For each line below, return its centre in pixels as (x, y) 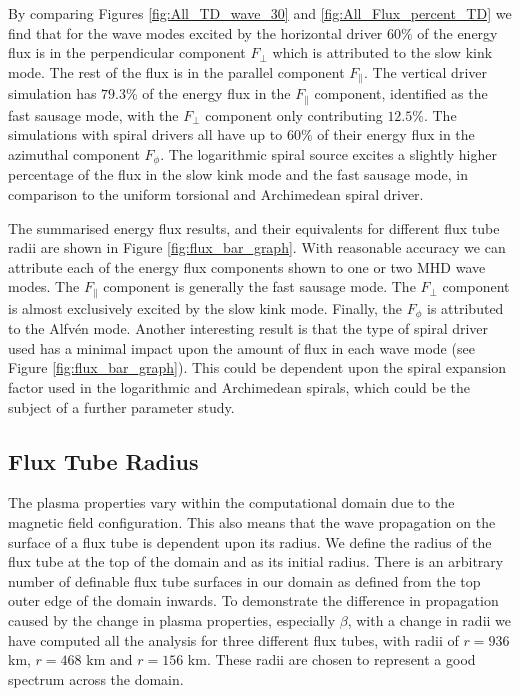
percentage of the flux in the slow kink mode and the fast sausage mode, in (238, 174)
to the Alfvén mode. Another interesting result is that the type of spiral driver (248, 328)
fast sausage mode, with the (93, 114)
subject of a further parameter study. (121, 406)
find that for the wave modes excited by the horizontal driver (195, 32)
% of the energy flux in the (208, 93)
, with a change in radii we (429, 619)
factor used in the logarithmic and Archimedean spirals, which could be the (239, 386)
